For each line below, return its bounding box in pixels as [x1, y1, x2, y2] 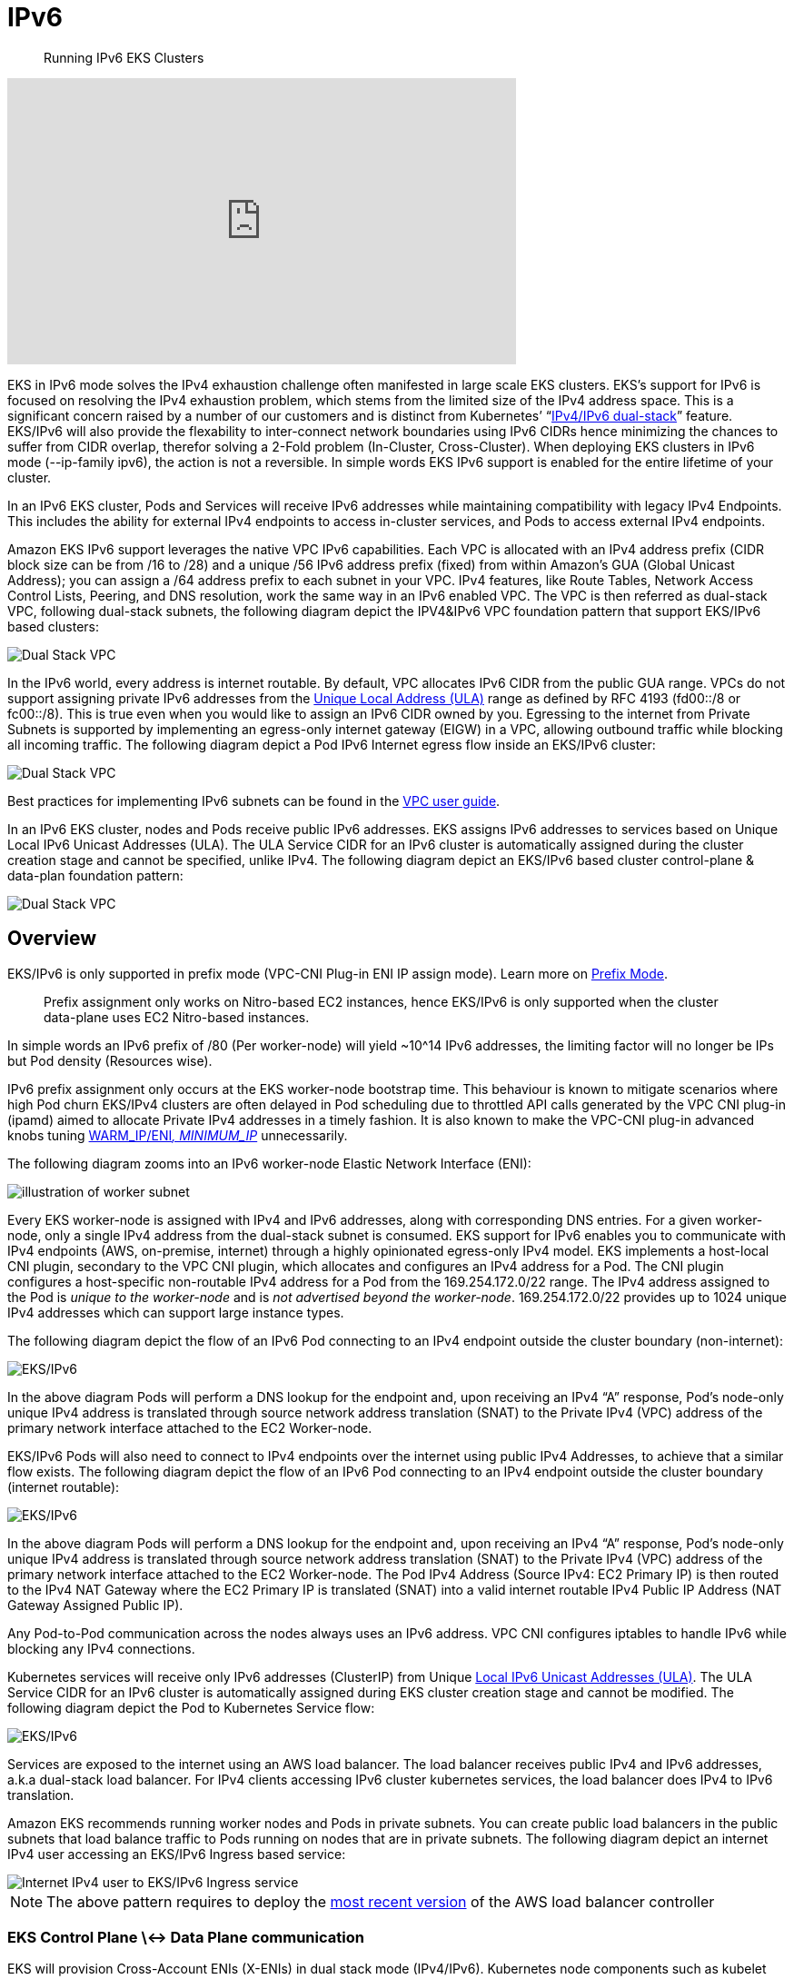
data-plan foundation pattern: [7, 867, 184, 883]
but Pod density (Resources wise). [7, 1052, 213, 1069]
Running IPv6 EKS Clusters [44, 49, 204, 65]
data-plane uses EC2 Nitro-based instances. [44, 1009, 310, 1025]
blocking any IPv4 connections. [7, 1640, 195, 1656]
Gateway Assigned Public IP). [7, 1596, 184, 1613]
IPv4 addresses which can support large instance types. [7, 1304, 344, 1320]
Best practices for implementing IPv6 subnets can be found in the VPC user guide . [7, 792, 501, 809]
